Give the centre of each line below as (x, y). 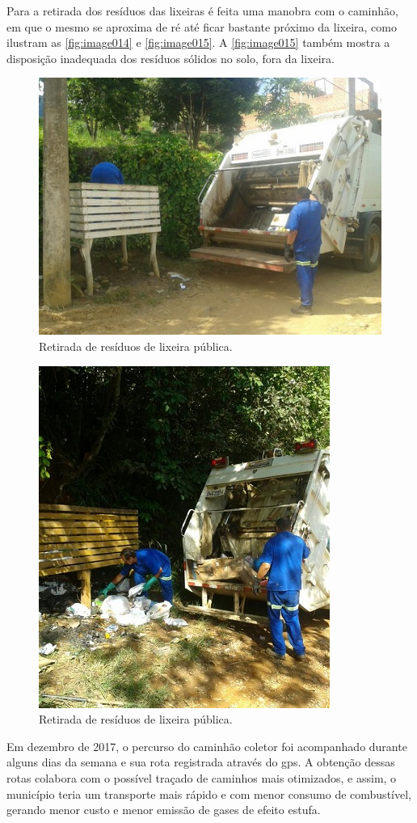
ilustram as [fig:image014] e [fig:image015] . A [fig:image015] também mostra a (198, 42)
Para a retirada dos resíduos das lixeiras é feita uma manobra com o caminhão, (202, 11)
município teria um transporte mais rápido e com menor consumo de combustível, (209, 793)
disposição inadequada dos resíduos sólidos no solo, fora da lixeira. (171, 58)
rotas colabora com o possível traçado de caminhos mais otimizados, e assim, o (202, 777)
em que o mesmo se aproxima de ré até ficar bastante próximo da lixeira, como (202, 26)
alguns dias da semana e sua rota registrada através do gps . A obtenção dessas (201, 762)
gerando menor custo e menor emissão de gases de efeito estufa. (164, 810)
